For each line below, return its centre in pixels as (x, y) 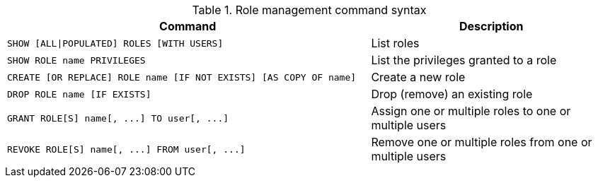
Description (491, 26)
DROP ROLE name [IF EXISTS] (79, 94)
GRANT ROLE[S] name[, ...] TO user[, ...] (118, 118)
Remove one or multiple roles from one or (482, 142)
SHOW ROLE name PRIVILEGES (76, 60)
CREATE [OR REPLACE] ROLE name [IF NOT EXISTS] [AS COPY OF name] (182, 77)
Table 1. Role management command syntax (309, 10)
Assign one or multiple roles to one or (471, 111)
